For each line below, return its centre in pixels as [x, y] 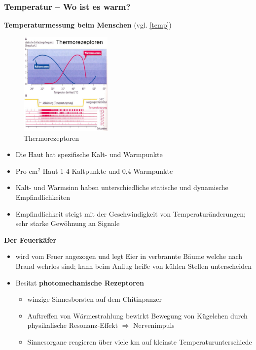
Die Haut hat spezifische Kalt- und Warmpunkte [89, 154]
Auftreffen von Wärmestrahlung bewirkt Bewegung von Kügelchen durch [137, 315]
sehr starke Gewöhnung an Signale [68, 223]
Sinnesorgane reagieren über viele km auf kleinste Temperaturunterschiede [140, 341]
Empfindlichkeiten [43, 197]
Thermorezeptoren [52, 138]
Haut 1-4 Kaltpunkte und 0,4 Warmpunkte [108, 171]
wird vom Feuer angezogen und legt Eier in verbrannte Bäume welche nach [129, 256]
